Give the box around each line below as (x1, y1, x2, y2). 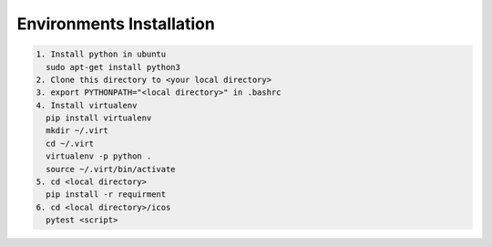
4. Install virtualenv (36, 100, 138, 110)
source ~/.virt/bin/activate (46, 164, 177, 174)
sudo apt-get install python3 (46, 62, 181, 72)
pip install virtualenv (46, 113, 152, 123)
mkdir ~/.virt (46, 126, 109, 136)
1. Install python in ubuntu (36, 49, 167, 59)
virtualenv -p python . (46, 151, 152, 161)
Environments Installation (16, 14, 216, 34)
